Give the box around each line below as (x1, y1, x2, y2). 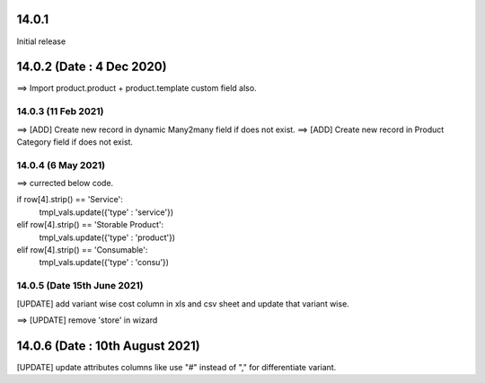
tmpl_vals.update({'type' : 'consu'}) (39, 257, 170, 268)
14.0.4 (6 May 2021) (16, 158, 106, 171)
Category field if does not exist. (16, 136, 134, 147)
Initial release (16, 36, 66, 47)
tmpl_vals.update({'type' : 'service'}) (39, 207, 174, 218)
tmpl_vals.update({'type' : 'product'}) (39, 232, 175, 243)
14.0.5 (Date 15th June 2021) (16, 280, 144, 292)
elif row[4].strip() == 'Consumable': (16, 245, 148, 255)
